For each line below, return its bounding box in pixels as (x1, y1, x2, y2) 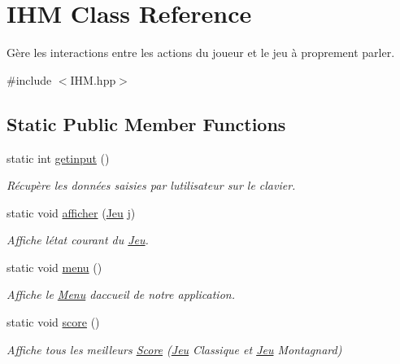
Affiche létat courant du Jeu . (7, 231, 149, 248)
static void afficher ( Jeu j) (7, 204, 136, 221)
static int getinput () (7, 149, 110, 166)
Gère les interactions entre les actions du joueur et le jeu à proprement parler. (7, 44, 395, 61)
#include (7, 71, 52, 88)
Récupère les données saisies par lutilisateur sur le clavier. (7, 177, 296, 194)
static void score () (7, 314, 100, 331)
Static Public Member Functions (7, 111, 286, 136)
